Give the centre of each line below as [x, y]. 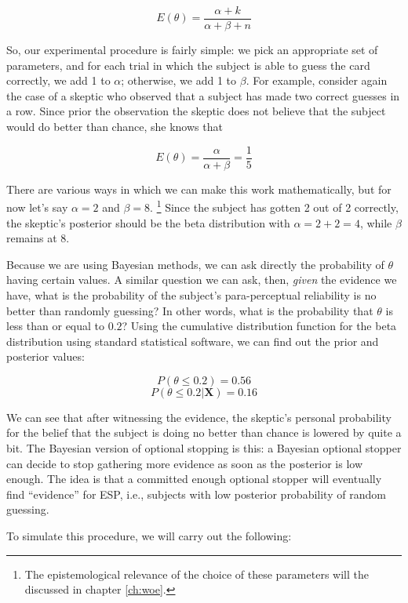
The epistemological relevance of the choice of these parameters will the [197, 574]
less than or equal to [56, 326]
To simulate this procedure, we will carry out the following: [149, 536]
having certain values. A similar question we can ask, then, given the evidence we [202, 280]
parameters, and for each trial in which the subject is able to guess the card [188, 65]
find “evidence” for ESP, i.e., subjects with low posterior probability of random [196, 494]
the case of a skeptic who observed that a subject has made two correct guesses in [203, 95]
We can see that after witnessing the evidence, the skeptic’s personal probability [199, 417]
